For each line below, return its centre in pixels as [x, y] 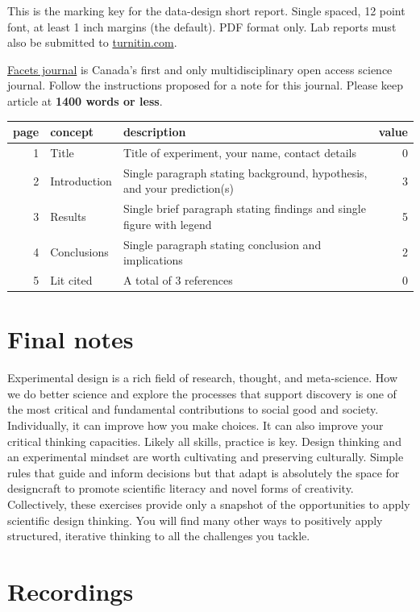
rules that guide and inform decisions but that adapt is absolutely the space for [204, 472]
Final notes [71, 339]
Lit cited [71, 280]
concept [72, 132]
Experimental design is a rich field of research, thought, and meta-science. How [203, 378]
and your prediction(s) [178, 188]
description [154, 132]
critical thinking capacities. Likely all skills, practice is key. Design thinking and [204, 441]
